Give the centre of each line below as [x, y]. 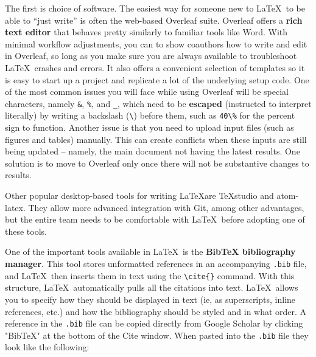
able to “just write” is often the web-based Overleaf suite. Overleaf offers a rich [154, 20]
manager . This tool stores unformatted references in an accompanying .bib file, [156, 263]
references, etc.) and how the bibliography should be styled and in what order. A [156, 311]
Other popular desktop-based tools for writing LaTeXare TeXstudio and [139, 196]
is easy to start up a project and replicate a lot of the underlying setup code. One [157, 79]
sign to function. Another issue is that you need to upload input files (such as [149, 127]
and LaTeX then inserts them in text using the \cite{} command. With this [150, 275]
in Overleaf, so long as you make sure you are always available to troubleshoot [151, 56]
